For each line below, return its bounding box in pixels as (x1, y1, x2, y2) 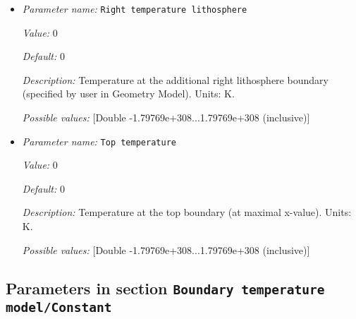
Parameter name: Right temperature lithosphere (22, 1, 247, 16)
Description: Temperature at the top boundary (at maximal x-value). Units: (22, 205, 352, 219)
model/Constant (6, 299, 112, 315)
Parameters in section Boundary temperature (6, 277, 325, 299)
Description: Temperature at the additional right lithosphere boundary (22, 72, 329, 87)
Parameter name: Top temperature (22, 133, 176, 148)
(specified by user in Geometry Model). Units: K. (22, 86, 235, 101)
